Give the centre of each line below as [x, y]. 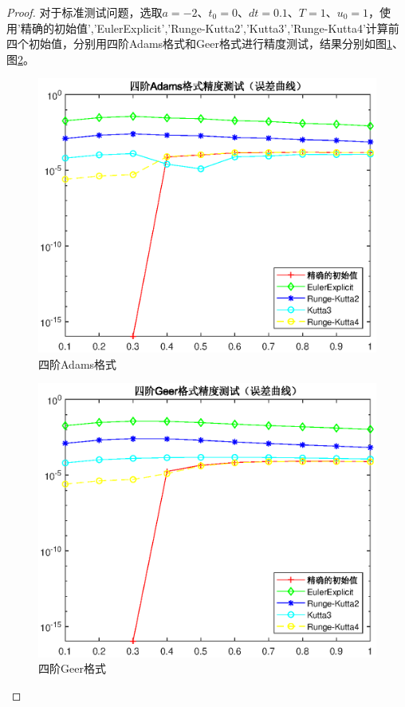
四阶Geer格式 [72, 668]
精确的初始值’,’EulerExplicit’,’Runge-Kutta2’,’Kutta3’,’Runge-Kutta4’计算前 [210, 28]
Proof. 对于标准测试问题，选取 [85, 12]
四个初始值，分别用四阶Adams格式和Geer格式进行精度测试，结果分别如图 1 [199, 43]
